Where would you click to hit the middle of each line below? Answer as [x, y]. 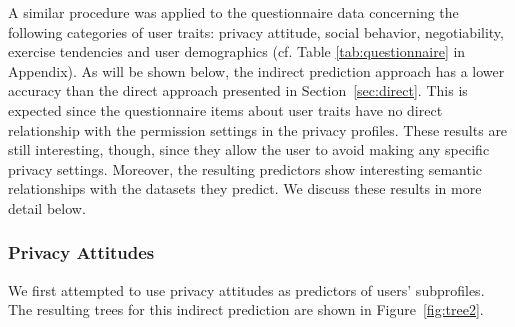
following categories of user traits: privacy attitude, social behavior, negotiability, [256, 31]
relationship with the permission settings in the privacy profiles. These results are [258, 129]
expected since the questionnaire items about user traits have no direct [225, 109]
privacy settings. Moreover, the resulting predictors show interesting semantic [245, 168]
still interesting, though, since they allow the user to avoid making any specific [249, 149]
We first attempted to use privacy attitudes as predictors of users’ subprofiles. [246, 289]
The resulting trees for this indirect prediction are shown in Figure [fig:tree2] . [246, 309]
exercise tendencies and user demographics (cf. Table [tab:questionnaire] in [237, 51]
